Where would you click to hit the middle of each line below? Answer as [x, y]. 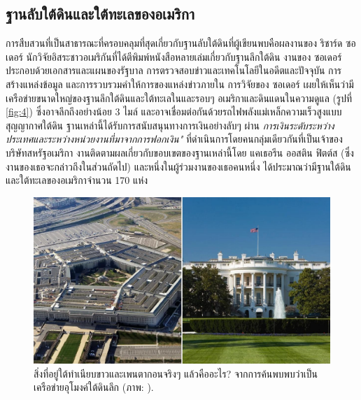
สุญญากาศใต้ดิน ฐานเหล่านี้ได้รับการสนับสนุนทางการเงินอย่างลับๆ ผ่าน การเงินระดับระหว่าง [170, 125]
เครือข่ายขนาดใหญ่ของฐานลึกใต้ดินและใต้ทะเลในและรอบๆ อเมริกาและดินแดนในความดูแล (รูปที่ [179, 98]
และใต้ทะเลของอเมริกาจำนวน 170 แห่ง [77, 180]
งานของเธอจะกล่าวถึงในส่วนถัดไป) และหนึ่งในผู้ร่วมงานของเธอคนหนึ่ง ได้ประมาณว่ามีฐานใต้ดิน [178, 166]
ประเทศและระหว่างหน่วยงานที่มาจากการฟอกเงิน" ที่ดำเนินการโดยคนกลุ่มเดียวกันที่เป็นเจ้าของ [174, 139]
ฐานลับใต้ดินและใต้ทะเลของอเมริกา [100, 14]
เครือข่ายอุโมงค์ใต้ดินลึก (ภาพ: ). [94, 387]
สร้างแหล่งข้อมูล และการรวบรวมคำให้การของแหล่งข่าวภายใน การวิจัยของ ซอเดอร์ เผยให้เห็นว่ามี [180, 84]
